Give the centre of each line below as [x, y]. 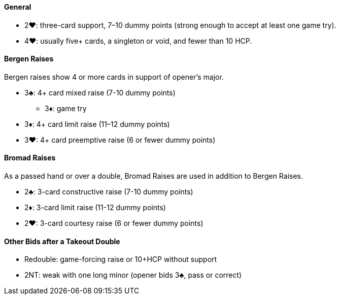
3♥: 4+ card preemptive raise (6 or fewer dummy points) [120, 140]
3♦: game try [66, 108]
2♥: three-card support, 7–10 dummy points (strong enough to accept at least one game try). [180, 25]
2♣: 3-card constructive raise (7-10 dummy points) [109, 192]
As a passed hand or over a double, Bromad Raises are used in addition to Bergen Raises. [154, 176]
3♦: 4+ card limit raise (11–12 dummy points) [97, 124]
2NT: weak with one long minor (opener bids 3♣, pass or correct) [133, 275]
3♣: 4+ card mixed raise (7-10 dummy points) [100, 92]
